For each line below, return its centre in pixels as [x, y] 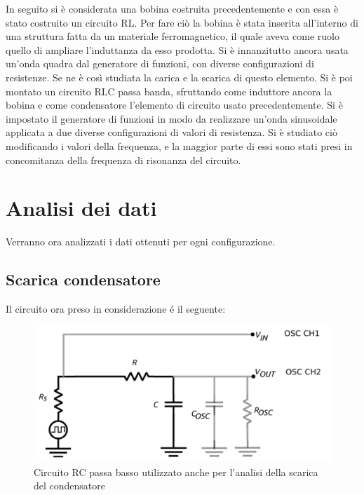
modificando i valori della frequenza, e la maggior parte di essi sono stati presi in [179, 145]
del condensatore [70, 486]
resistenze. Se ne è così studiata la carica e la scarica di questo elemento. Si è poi [179, 77]
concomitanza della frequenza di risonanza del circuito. [123, 160]
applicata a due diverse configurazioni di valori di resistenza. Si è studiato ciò [171, 132]
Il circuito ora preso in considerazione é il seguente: [116, 309]
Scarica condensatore [83, 279]
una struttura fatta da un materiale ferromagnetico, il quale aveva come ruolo [173, 36]
